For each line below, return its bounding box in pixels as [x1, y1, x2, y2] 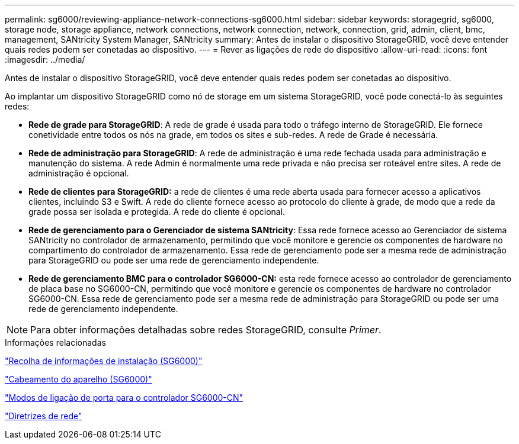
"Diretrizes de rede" [5, 411, 82, 421]
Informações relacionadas [5, 337, 106, 348]
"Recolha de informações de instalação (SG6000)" [5, 356, 203, 366]
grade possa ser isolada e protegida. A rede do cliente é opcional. [28, 207, 286, 217]
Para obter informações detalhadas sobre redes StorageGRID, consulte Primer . [30, 324, 382, 336]
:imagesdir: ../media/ [5, 54, 85, 65]
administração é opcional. [28, 168, 129, 178]
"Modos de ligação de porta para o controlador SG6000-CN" [5, 392, 244, 403]
